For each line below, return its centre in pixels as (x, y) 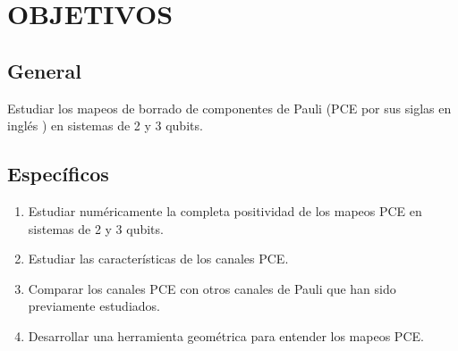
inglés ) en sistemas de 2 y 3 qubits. (105, 125)
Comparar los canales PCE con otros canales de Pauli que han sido (212, 288)
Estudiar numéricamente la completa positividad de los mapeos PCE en (225, 210)
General (44, 70)
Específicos (58, 174)
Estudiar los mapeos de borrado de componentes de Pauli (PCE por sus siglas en (229, 108)
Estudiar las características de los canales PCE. (158, 259)
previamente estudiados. (94, 306)
